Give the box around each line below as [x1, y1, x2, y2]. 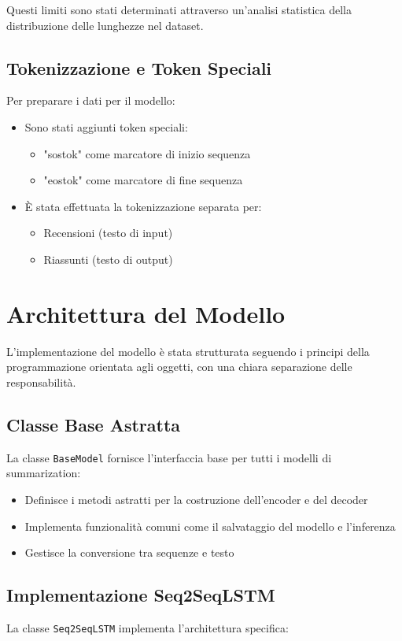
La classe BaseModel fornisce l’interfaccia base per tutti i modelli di [6, 449, 332, 465]
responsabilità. [6, 373, 76, 390]
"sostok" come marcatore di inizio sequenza [43, 145, 251, 161]
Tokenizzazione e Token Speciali [6, 55, 272, 80]
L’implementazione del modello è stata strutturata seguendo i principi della [6, 343, 370, 359]
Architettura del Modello [6, 297, 286, 329]
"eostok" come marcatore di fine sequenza [43, 172, 243, 188]
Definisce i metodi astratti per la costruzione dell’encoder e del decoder [24, 491, 368, 507]
